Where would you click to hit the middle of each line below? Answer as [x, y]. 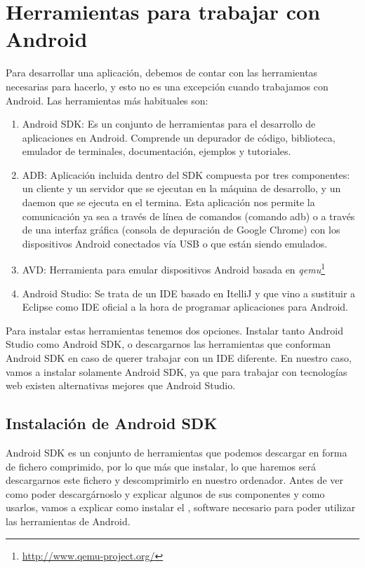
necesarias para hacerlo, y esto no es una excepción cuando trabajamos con [167, 86]
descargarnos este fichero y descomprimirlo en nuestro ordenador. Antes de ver [175, 480]
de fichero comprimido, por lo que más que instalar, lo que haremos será [161, 466]
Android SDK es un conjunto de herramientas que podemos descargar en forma [177, 453]
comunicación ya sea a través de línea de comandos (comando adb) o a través [188, 216]
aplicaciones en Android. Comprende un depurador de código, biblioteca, [179, 137]
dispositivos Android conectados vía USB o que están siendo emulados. [175, 243]
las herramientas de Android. [68, 521]
